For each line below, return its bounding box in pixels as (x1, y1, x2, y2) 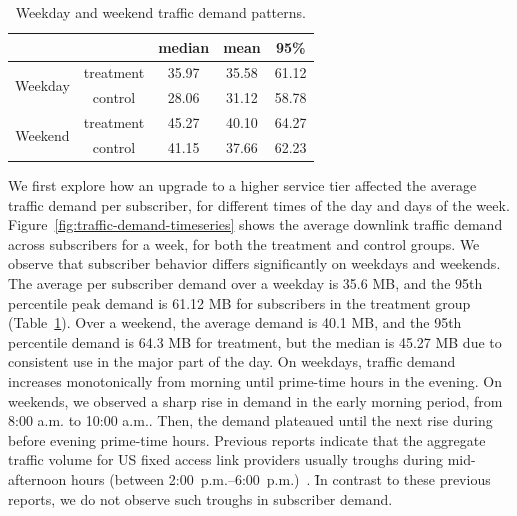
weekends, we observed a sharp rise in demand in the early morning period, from (8, 390, 503, 411)
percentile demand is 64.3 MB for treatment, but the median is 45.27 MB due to (8, 331, 502, 352)
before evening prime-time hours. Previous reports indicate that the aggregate (8, 429, 486, 450)
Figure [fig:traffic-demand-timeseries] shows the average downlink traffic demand (8, 214, 503, 235)
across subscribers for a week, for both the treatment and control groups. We (8, 233, 480, 254)
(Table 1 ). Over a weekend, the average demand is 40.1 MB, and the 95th (8, 312, 462, 333)
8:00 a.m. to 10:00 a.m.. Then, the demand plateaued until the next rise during (8, 410, 493, 431)
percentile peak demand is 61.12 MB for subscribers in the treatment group (8, 292, 471, 313)
